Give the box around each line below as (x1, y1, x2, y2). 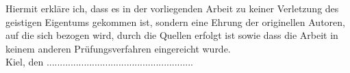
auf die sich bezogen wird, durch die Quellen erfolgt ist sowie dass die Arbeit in (5, 28, 338, 42)
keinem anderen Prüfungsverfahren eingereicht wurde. (5, 41, 231, 55)
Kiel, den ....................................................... (5, 55, 193, 69)
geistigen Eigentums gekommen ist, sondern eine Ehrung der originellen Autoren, (5, 14, 345, 29)
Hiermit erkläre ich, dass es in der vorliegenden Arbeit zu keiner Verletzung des (5, 1, 339, 15)
